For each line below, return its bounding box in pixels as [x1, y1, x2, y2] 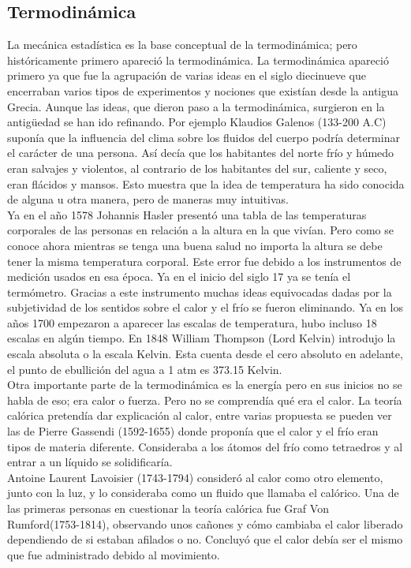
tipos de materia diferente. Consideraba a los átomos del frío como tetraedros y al [7, 438, 403, 454]
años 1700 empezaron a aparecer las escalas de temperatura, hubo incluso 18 [7, 314, 377, 331]
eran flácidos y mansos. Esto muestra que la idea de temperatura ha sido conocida [7, 175, 405, 192]
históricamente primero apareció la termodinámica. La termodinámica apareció [7, 51, 389, 68]
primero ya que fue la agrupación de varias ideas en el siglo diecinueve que [7, 67, 366, 84]
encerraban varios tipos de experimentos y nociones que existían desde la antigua [7, 82, 399, 99]
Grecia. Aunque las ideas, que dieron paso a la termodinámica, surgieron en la [7, 98, 385, 114]
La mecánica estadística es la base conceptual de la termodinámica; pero [7, 36, 357, 53]
